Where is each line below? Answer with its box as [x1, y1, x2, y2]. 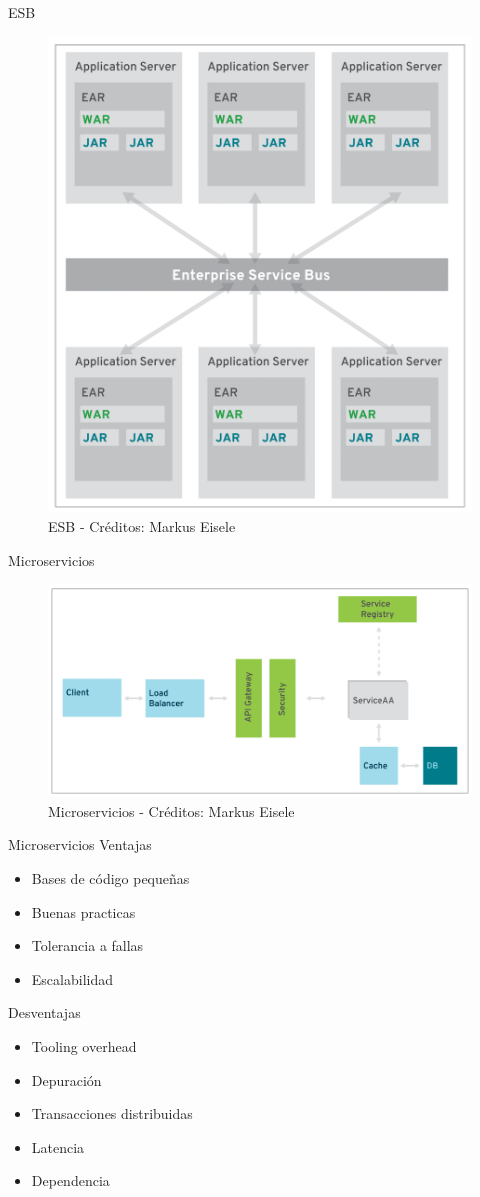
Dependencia [31, 1170, 110, 1191]
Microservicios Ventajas [8, 834, 152, 855]
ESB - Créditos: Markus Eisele [48, 516, 236, 537]
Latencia [31, 1136, 85, 1157]
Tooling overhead [31, 1036, 137, 1057]
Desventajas [8, 1002, 81, 1023]
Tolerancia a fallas [31, 935, 144, 956]
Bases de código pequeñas [31, 868, 190, 889]
